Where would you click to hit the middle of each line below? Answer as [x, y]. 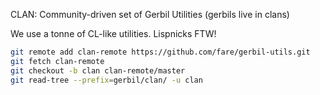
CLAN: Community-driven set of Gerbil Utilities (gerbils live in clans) [150, 14]
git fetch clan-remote [57, 61]
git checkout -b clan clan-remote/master [98, 70]
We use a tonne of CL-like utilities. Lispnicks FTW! [113, 33]
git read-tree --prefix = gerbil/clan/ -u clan [106, 80]
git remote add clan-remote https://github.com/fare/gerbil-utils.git [160, 52]
